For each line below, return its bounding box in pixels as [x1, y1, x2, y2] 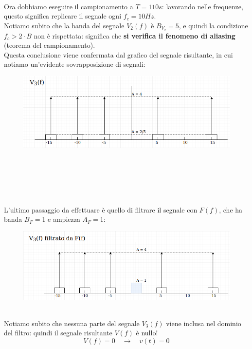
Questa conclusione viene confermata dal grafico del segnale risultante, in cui [4, 49, 233, 59]
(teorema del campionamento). [4, 40, 95, 50]
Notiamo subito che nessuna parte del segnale [4, 318, 140, 328]
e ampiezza [48, 214, 80, 224]
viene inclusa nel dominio [166, 318, 241, 328]
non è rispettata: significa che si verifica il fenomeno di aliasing [34, 30, 235, 40]
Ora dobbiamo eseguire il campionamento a [4, 1, 133, 11]
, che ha [219, 204, 243, 214]
